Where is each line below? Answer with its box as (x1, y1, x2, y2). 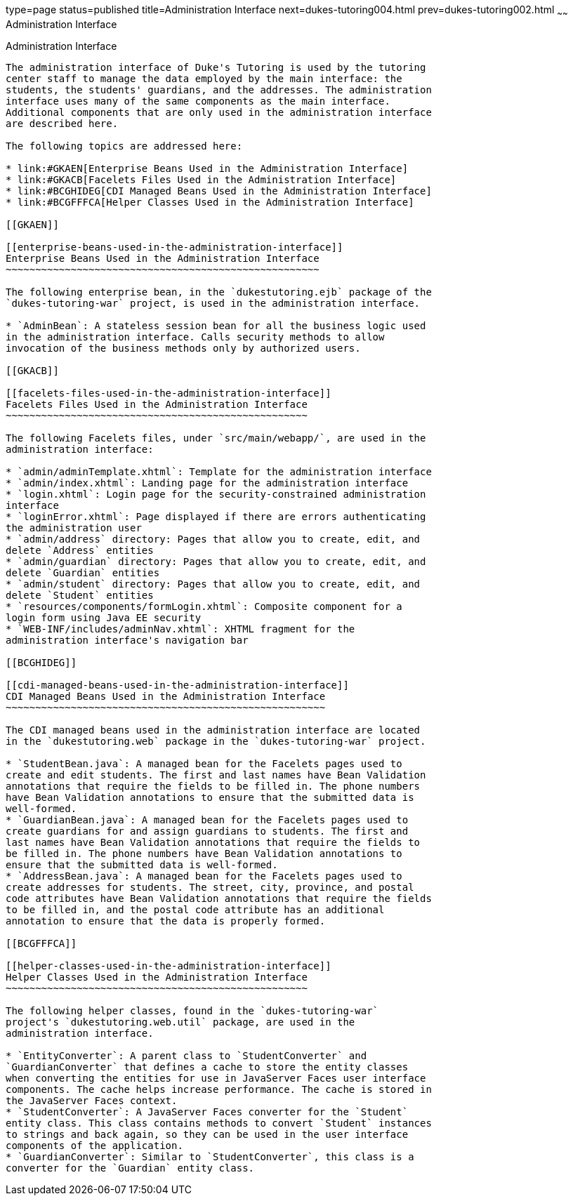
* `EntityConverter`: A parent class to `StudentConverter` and (6, 1049, 367, 1061)
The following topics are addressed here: (6, 140, 243, 152)
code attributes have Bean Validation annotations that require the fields (6, 892, 432, 904)
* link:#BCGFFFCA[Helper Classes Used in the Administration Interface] (6, 196, 414, 208)
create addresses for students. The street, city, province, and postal (6, 881, 414, 893)
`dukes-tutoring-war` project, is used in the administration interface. (6, 297, 421, 309)
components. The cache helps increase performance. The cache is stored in (6, 1083, 432, 1095)
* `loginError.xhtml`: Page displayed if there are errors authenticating (6, 510, 426, 522)
